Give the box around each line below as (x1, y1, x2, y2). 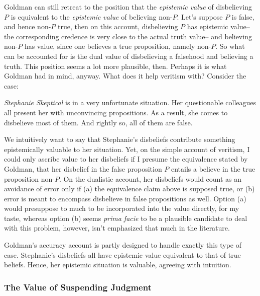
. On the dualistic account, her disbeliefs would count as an (59, 173, 242, 184)
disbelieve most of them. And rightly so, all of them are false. (4, 117, 193, 127)
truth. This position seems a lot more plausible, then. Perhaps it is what (4, 60, 227, 71)
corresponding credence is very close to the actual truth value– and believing (16, 31, 252, 41)
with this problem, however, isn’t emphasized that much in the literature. (4, 223, 230, 233)
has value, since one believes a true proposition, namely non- (24, 41, 211, 51)
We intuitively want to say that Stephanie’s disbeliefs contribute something (4, 134, 235, 144)
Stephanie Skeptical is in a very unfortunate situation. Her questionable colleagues (4, 97, 256, 108)
